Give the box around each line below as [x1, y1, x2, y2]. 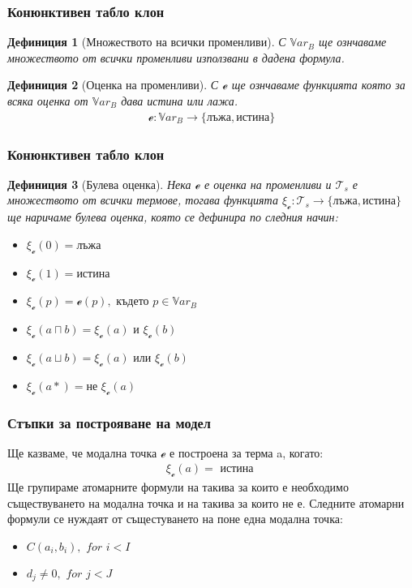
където [116, 296, 149, 308]
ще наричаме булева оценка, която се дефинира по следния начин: [7, 208, 338, 225]
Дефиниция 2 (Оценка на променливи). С [7, 76, 219, 93]
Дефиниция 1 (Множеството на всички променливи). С [7, 33, 286, 50]
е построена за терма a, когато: [170, 444, 324, 461]
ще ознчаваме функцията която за [231, 76, 406, 93]
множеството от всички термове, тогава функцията [7, 191, 278, 208]
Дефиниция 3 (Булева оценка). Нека [7, 175, 191, 192]
